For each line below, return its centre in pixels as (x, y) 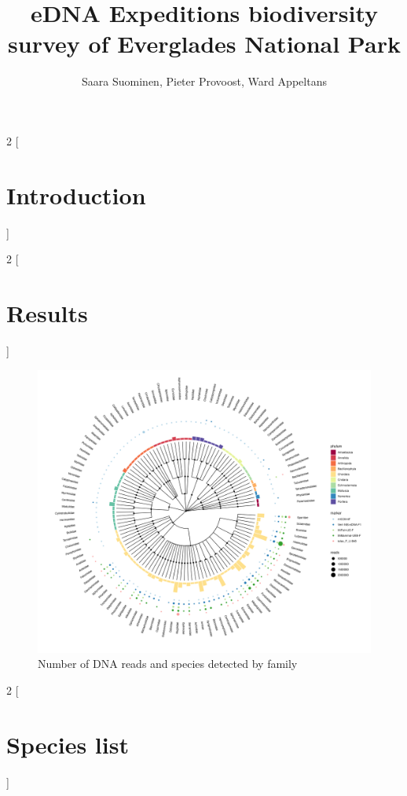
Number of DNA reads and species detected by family (168, 664)
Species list (68, 744)
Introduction (76, 194)
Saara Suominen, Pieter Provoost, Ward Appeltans (204, 81)
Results (47, 313)
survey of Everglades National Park (204, 44)
